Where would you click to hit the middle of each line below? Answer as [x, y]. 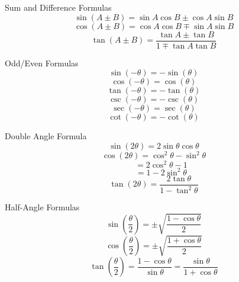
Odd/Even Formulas [42, 63]
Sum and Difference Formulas [58, 7]
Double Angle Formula [46, 136]
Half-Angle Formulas [42, 207]
